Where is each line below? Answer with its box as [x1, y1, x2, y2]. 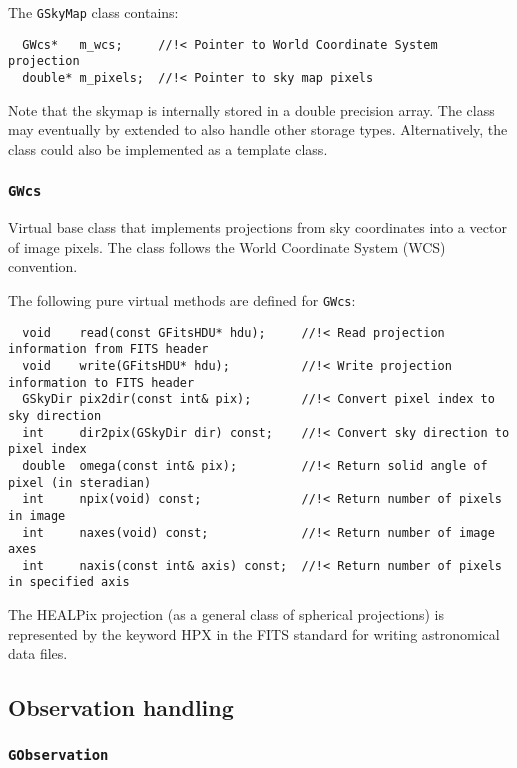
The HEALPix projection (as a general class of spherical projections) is [8, 604, 444, 625]
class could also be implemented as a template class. [8, 138, 328, 159]
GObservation [8, 746, 109, 763]
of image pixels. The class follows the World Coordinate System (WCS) [8, 236, 446, 257]
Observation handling [8, 692, 234, 723]
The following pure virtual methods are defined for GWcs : [8, 289, 356, 310]
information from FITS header [8, 342, 209, 357]
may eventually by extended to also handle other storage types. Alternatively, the [8, 119, 508, 140]
